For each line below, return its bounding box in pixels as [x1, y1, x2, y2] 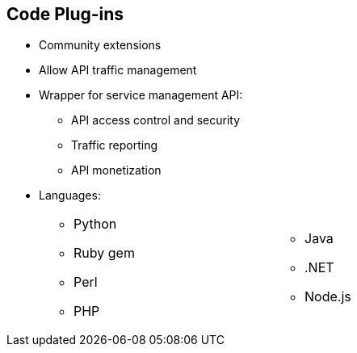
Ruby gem [73, 245, 135, 262]
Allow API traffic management [39, 63, 197, 78]
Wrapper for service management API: [39, 88, 243, 103]
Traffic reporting [71, 138, 158, 153]
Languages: [39, 188, 101, 203]
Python [73, 216, 117, 233]
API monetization [71, 163, 162, 178]
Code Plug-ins [6, 4, 124, 24]
